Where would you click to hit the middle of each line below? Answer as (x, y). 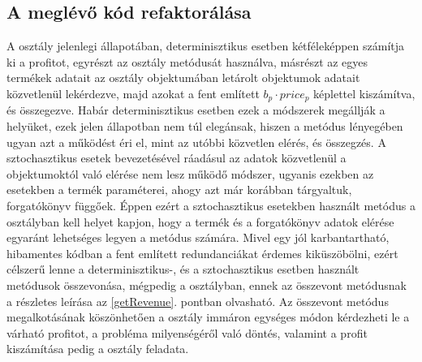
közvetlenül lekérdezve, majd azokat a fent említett (133, 93)
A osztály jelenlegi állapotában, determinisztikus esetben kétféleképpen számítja (206, 46)
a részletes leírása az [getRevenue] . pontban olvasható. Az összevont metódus (198, 301)
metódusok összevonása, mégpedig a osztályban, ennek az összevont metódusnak (207, 284)
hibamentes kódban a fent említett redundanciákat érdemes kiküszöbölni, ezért (202, 253)
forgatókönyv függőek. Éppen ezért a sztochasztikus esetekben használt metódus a (211, 205)
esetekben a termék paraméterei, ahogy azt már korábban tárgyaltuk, (179, 190)
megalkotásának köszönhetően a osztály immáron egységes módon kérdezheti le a (208, 317)
